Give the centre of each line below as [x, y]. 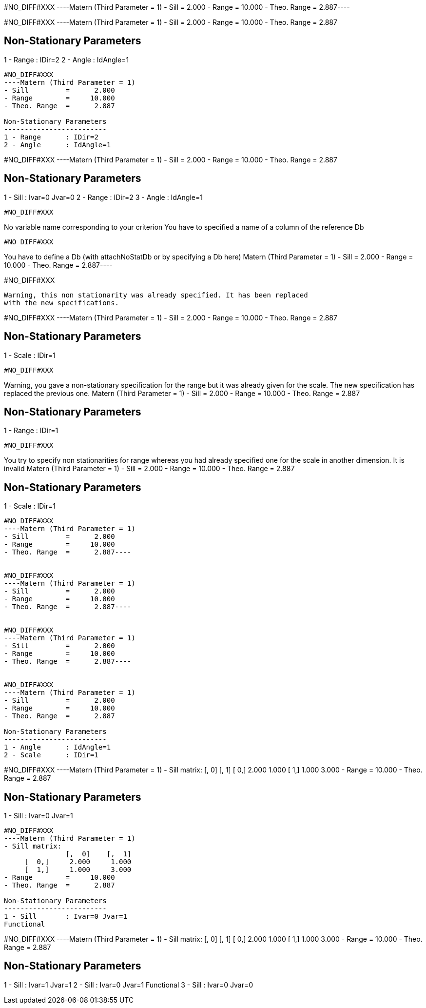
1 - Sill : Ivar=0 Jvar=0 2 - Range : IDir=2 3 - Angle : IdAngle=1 [103, 197]
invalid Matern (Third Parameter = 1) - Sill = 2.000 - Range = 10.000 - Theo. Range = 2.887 [149, 469]
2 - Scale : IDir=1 [51, 755]
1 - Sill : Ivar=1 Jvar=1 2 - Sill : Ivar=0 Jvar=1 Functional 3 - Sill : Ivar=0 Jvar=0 [129, 985]
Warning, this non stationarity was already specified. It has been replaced [156, 295]
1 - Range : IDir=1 [31, 431]
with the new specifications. [62, 303]
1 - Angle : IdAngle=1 [58, 747]
